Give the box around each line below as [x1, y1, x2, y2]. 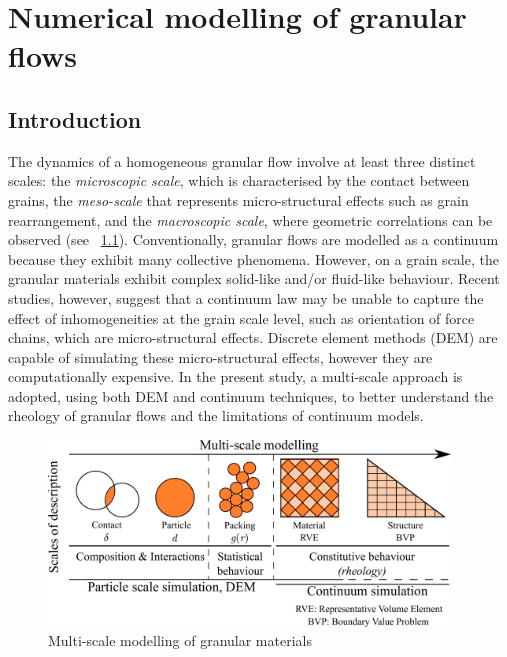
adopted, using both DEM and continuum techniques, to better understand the [8, 385, 494, 406]
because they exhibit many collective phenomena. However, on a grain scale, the [8, 248, 499, 269]
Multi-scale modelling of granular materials [48, 630, 312, 651]
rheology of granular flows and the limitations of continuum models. [8, 405, 424, 426]
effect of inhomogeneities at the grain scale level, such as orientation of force [8, 307, 475, 328]
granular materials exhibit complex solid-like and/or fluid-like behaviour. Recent [8, 268, 500, 289]
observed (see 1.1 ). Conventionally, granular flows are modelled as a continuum [8, 229, 499, 250]
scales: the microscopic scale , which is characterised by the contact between [8, 170, 470, 191]
